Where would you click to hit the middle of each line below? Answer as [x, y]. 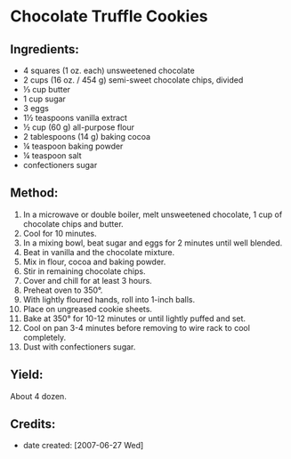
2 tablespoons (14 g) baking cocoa [86, 137]
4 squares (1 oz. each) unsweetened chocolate [109, 70]
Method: [34, 193]
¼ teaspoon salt [52, 156]
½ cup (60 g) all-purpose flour [78, 127]
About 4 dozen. [39, 396]
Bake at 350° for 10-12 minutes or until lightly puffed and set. [134, 318]
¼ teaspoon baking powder [73, 146]
